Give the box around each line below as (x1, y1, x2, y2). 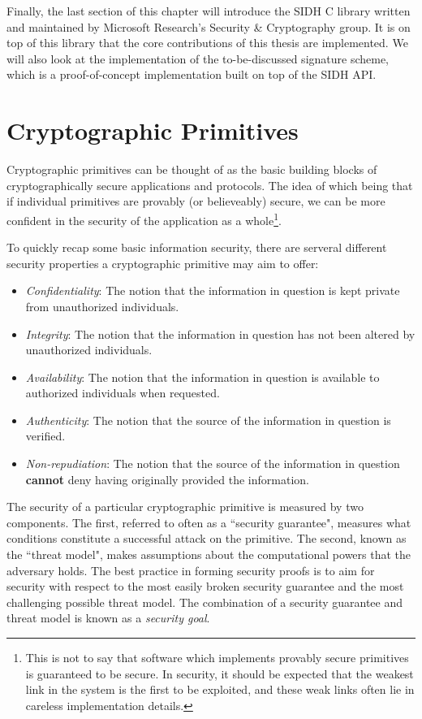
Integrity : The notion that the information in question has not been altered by (25, 325, 416, 342)
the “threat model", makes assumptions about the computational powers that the (6, 546, 411, 563)
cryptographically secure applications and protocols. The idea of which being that (6, 176, 413, 193)
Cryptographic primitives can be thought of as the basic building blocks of (6, 161, 377, 178)
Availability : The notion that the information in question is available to (25, 368, 380, 385)
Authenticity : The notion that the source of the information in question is (25, 411, 391, 428)
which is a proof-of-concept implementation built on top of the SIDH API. (6, 66, 377, 83)
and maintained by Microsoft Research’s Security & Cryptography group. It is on (6, 18, 411, 35)
